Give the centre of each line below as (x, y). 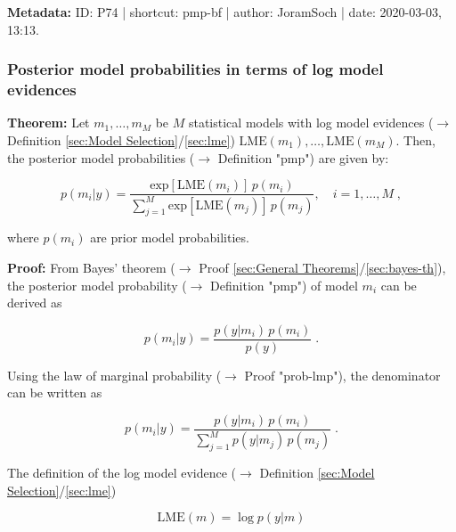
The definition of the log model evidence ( (122, 473)
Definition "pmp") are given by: (303, 157)
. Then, (415, 139)
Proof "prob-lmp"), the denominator (342, 375)
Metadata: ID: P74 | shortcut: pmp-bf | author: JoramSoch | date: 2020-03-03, (224, 12)
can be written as (55, 393)
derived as (35, 303)
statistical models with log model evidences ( (311, 123)
